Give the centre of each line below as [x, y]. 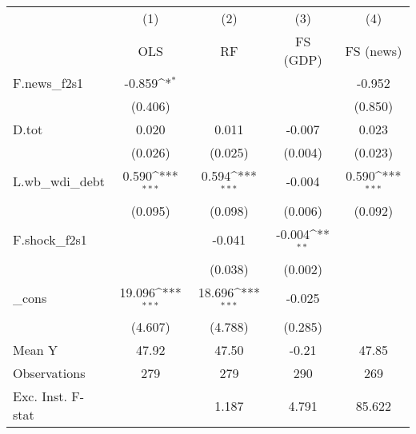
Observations [49, 373]
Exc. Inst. [40, 396]
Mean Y [36, 350]
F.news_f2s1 [48, 83]
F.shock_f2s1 [50, 240]
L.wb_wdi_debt [59, 181]
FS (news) [374, 50]
